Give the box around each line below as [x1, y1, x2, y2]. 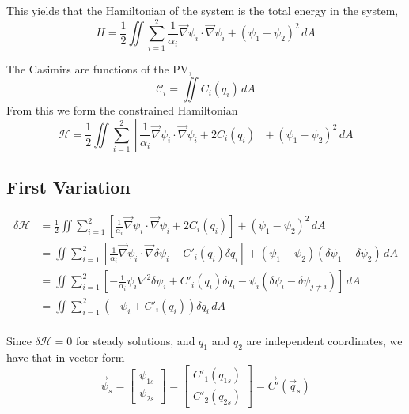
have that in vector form [6, 348, 125, 365]
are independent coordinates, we [246, 332, 403, 348]
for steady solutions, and [76, 332, 195, 348]
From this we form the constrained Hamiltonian [6, 102, 238, 119]
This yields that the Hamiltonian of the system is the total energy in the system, [6, 2, 399, 18]
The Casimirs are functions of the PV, [6, 60, 192, 77]
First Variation [6, 175, 131, 199]
